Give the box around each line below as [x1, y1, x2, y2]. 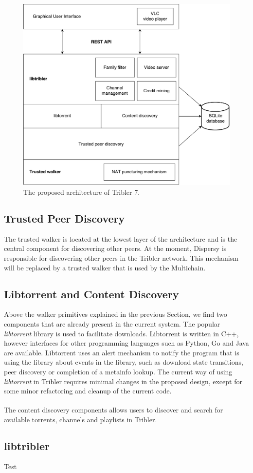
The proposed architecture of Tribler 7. [23, 187, 140, 197]
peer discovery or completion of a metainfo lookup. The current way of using [4, 366, 233, 376]
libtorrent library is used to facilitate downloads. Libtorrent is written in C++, [4, 328, 239, 338]
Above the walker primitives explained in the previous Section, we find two [4, 309, 227, 319]
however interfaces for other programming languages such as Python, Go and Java [4, 338, 249, 348]
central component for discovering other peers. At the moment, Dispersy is [4, 243, 227, 253]
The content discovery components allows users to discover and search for [4, 405, 223, 415]
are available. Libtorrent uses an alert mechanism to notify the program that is [4, 347, 239, 357]
